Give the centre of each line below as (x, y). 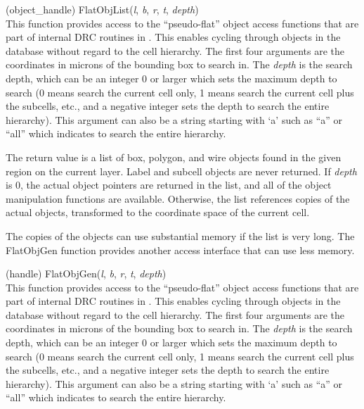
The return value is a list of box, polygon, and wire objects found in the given (174, 157)
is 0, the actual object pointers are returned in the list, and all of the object (169, 185)
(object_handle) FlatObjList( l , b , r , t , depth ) (102, 9)
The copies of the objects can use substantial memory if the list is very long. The (180, 235)
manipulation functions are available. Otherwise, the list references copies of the (178, 198)
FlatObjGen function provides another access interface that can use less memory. (180, 250)
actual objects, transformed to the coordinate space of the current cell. (158, 212)
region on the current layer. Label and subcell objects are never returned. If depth (181, 171)
